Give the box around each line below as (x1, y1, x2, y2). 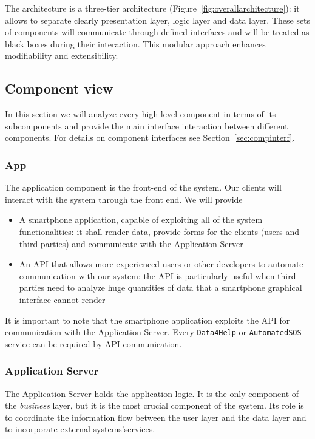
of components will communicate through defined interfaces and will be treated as (5, 26, 310, 38)
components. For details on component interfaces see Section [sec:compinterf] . (5, 131, 295, 144)
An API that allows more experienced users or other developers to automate (19, 257, 303, 270)
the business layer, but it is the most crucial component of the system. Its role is (5, 399, 304, 412)
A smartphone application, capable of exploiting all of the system (19, 213, 263, 226)
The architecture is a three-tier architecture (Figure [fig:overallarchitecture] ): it (5, 2, 300, 14)
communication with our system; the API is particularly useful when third (19, 269, 296, 282)
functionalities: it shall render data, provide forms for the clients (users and (19, 225, 299, 237)
